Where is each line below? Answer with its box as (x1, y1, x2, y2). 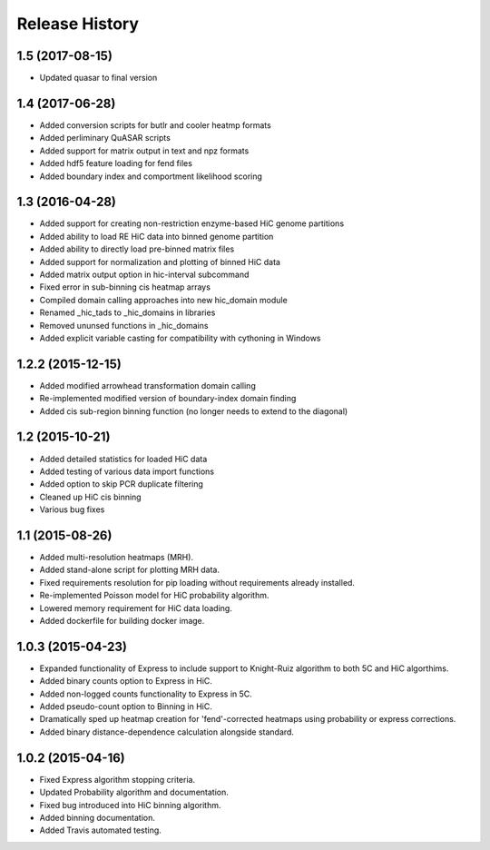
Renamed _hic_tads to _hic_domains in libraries (39, 307, 216, 318)
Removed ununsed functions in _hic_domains (39, 320, 209, 331)
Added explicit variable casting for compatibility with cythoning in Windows (39, 332, 321, 343)
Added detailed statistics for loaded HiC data (39, 453, 208, 464)
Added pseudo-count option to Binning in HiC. (39, 701, 212, 712)
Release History (16, 14, 140, 34)
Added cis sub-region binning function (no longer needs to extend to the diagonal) (39, 405, 348, 417)
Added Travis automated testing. (39, 825, 162, 835)
